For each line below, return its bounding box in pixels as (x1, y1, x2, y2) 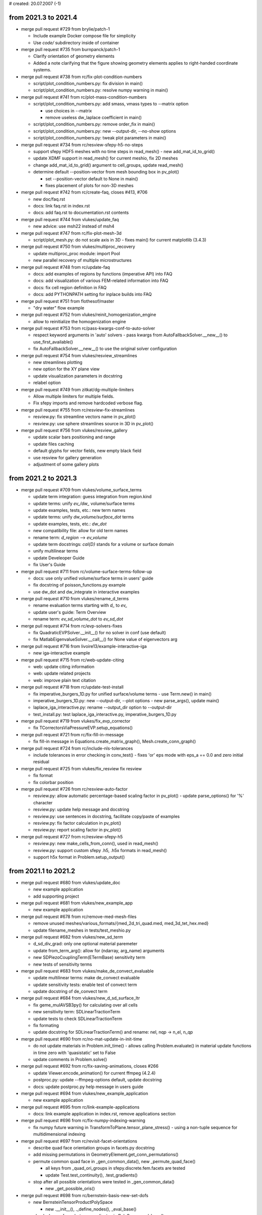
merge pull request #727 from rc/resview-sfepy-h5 (21, 833, 123, 839)
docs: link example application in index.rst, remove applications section (33, 1111, 176, 1117)
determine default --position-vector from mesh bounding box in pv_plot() (33, 169, 180, 175)
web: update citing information (33, 663, 95, 669)
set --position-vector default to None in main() (45, 175, 138, 182)
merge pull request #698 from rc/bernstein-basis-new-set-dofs (21, 1192, 148, 1198)
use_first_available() (33, 339, 73, 345)
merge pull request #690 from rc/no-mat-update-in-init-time (21, 1036, 143, 1042)
